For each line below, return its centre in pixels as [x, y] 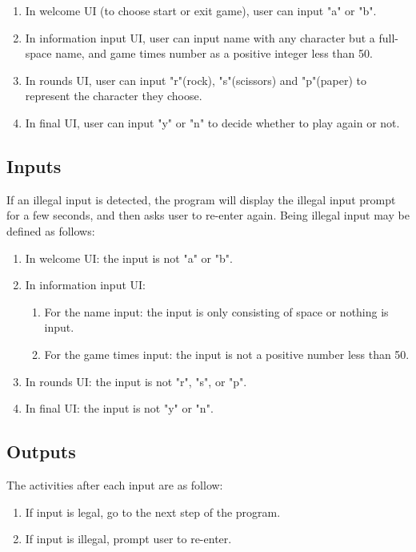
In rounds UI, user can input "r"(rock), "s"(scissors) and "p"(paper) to [196, 80]
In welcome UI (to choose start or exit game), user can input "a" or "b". [201, 10]
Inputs [34, 165]
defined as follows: [51, 230]
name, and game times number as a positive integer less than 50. [214, 53]
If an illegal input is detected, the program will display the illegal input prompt [201, 199]
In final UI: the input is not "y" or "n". [119, 408]
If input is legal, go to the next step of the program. [153, 512]
